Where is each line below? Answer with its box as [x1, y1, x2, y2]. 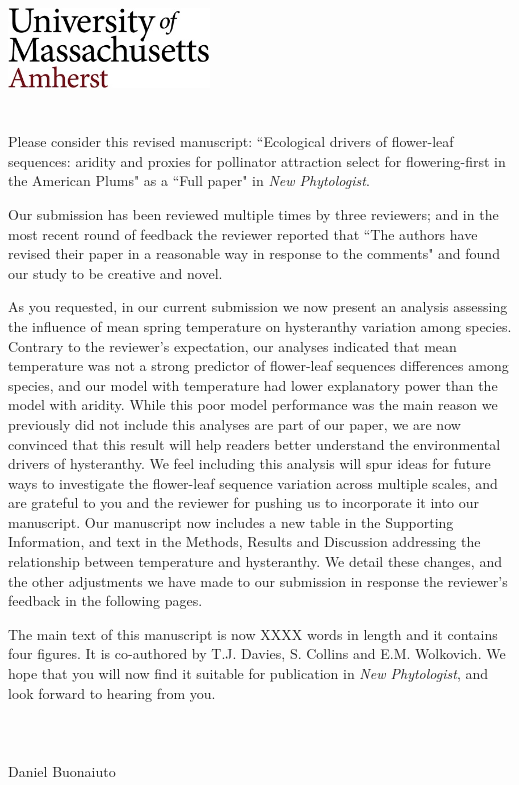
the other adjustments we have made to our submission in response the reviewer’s [8, 570, 508, 591]
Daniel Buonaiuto [8, 761, 116, 781]
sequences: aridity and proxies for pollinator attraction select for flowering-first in [8, 150, 506, 171]
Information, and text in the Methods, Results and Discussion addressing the [8, 531, 481, 552]
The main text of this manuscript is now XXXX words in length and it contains [8, 623, 498, 644]
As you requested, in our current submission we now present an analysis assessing [8, 296, 508, 317]
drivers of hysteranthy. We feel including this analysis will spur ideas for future [8, 453, 491, 474]
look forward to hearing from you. [8, 682, 216, 703]
